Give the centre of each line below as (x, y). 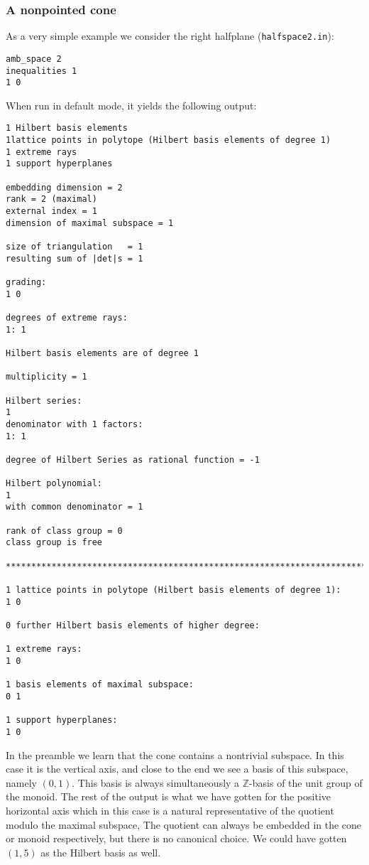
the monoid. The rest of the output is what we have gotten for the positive (169, 796)
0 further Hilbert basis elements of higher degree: (133, 625)
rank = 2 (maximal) (51, 199)
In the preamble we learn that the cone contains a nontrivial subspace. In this (175, 754)
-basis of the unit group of (306, 782)
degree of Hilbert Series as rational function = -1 (133, 460)
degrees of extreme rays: (67, 317)
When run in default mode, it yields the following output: (131, 105)
